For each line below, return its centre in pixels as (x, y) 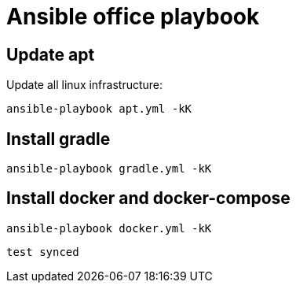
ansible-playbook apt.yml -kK (99, 109)
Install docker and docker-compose (148, 198)
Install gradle (58, 139)
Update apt (51, 54)
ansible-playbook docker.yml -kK (109, 228)
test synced (43, 252)
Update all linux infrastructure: (85, 85)
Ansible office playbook (133, 17)
